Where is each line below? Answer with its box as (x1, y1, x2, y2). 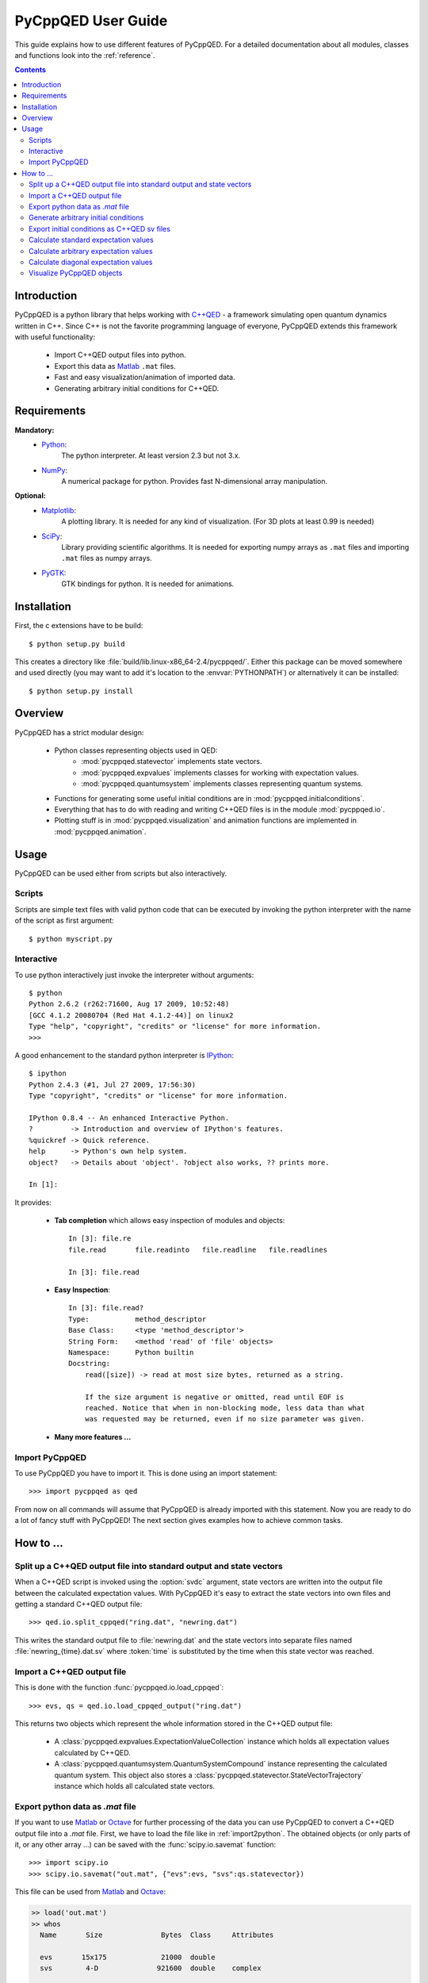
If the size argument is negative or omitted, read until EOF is (84, 1392, 345, 1402)
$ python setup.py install (29, 686, 134, 696)
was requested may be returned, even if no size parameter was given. (84, 1414, 365, 1424)
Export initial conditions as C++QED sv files (29, 224, 170, 233)
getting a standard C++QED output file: (14, 1599, 143, 1609)
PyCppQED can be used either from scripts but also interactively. (14, 869, 227, 878)
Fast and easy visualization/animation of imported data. (54, 373, 235, 382)
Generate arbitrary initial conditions (29, 213, 144, 222)
